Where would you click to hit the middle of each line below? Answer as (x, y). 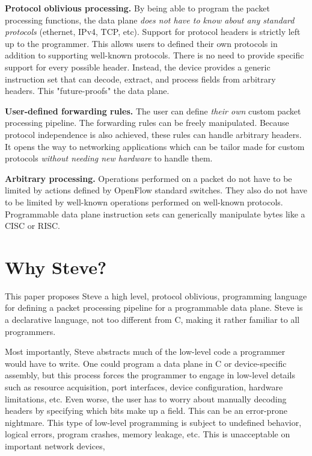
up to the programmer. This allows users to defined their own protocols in (141, 43)
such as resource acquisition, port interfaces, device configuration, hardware (144, 386)
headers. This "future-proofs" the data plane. (87, 91)
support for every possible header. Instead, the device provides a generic (138, 67)
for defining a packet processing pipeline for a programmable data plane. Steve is (154, 308)
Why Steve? (56, 267)
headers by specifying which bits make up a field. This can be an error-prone (146, 411)
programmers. (30, 331)
